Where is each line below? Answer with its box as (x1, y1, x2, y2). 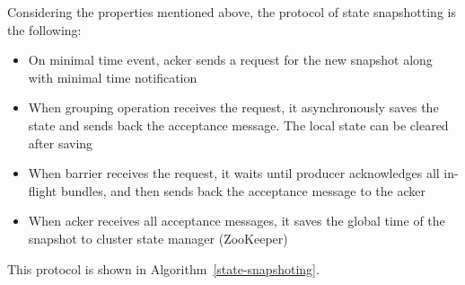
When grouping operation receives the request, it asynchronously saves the (28, 98, 439, 117)
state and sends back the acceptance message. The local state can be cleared (28, 115, 449, 134)
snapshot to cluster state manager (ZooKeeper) (28, 228, 288, 247)
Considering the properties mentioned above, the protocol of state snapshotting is (7, 3, 456, 21)
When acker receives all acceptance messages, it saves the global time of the (28, 211, 445, 230)
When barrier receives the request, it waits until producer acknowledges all (28, 164, 440, 183)
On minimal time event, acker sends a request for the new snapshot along (28, 50, 433, 69)
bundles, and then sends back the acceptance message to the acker (60, 181, 426, 200)
